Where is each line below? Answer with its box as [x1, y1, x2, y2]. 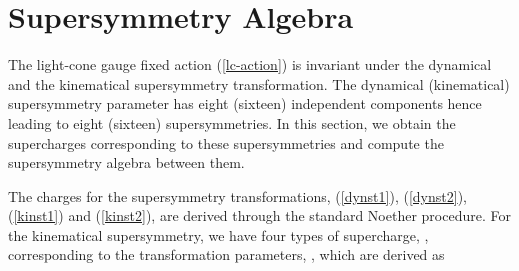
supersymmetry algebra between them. [8, 152, 245, 173]
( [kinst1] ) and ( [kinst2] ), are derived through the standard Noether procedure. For [8, 205, 511, 226]
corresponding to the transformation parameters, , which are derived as [8, 244, 445, 265]
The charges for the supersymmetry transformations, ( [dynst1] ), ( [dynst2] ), [8, 185, 467, 206]
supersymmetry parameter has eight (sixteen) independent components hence [8, 93, 482, 114]
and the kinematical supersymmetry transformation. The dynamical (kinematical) [8, 73, 510, 94]
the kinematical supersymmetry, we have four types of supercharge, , [8, 224, 429, 245]
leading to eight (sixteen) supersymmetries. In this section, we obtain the [8, 112, 456, 133]
